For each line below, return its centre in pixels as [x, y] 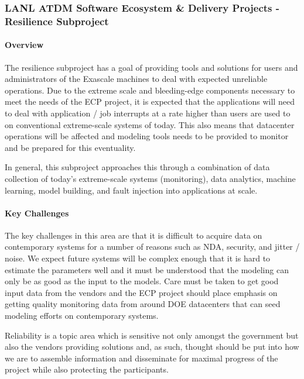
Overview [24, 45]
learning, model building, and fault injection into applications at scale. [131, 190]
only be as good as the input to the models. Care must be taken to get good [142, 281]
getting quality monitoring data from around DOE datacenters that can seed [143, 304]
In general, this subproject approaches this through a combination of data [137, 167]
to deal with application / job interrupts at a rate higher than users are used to [148, 113]
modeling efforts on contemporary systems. [82, 316]
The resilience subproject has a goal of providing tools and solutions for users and [151, 67]
